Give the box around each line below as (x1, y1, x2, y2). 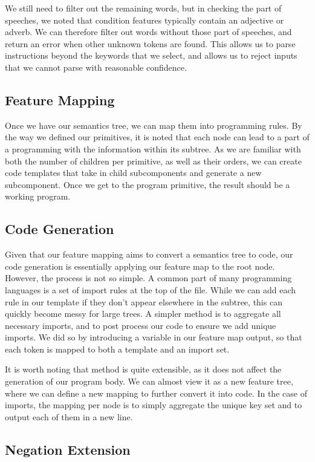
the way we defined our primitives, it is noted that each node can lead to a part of (5, 131, 310, 143)
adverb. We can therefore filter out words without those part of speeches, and (5, 25, 292, 38)
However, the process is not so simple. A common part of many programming (5, 272, 292, 284)
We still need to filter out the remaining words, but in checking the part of (5, 2, 282, 14)
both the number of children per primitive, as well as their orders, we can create (5, 154, 302, 167)
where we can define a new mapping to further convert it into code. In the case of (5, 386, 307, 399)
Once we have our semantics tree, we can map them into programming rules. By (5, 119, 302, 131)
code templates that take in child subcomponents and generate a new (5, 166, 262, 179)
